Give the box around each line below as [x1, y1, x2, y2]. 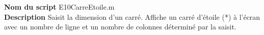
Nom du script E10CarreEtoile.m [4, 2, 115, 12]
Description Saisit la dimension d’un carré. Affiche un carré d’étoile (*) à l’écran [4, 11, 260, 22]
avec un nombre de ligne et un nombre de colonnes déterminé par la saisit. [4, 21, 236, 32]
